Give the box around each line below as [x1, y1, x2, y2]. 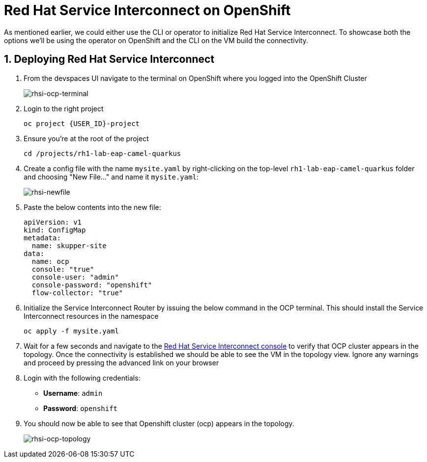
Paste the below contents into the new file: [24, 203, 161, 211]
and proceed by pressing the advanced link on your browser [24, 358, 219, 367]
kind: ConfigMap [24, 226, 86, 234]
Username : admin [43, 388, 103, 397]
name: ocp [31, 257, 69, 265]
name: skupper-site [31, 241, 107, 250]
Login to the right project [24, 104, 104, 113]
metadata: [24, 233, 61, 242]
